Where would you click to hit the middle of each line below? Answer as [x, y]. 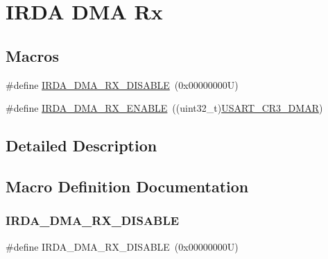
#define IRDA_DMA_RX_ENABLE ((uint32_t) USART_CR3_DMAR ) [164, 108]
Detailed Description [81, 145]
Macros [32, 55]
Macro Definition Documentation [127, 186]
